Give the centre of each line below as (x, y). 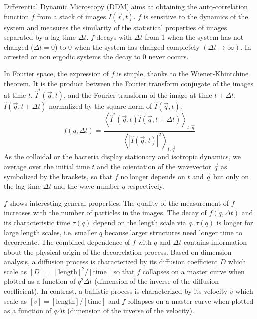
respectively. (146, 186)
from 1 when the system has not (194, 37)
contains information (215, 242)
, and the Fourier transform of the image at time (138, 95)
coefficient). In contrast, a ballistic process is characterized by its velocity (116, 291)
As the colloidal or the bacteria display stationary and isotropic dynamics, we (122, 157)
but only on (231, 176)
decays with (114, 37)
